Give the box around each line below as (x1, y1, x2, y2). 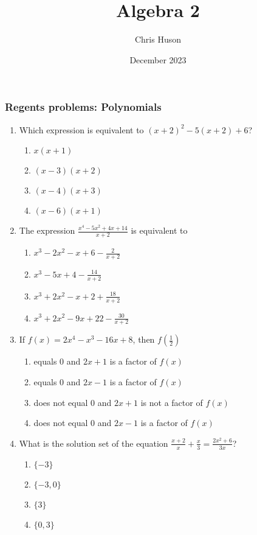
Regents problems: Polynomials (5, 99, 162, 114)
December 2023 (129, 53, 187, 66)
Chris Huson (134, 33, 182, 46)
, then (132, 333, 155, 346)
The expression (19, 224, 75, 237)
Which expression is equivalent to (19, 123, 144, 136)
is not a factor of (140, 396, 203, 408)
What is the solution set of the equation (19, 436, 168, 449)
